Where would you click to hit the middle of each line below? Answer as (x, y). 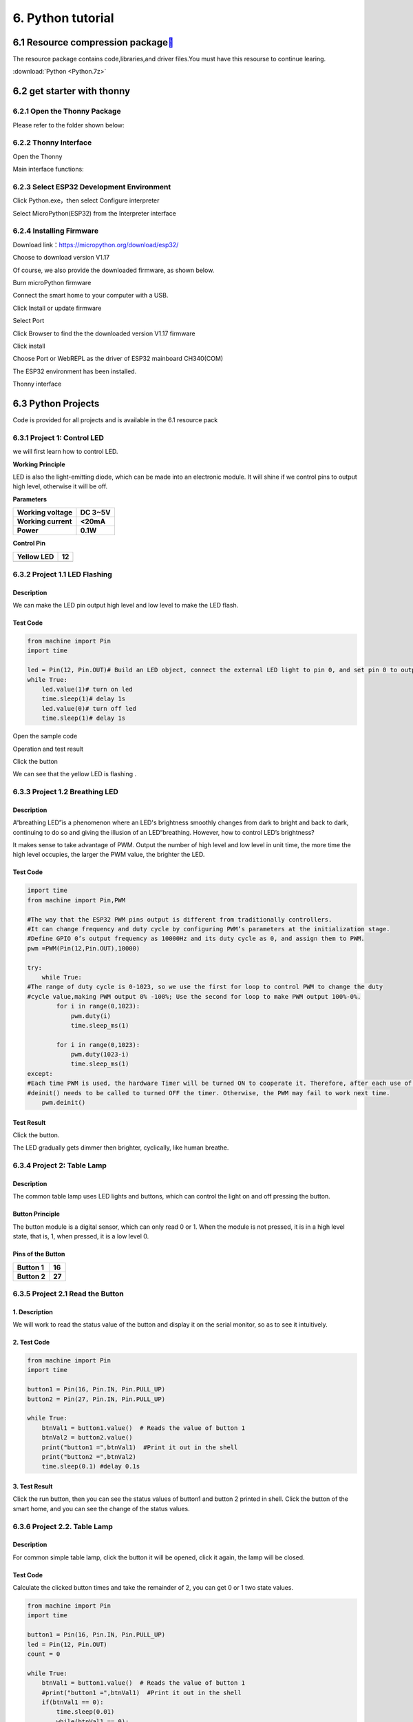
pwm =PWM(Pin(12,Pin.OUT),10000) (84, 948)
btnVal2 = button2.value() (87, 1438)
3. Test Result (33, 1486)
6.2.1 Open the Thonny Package (67, 112)
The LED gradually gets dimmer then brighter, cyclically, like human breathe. (121, 1148)
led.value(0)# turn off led (89, 708)
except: (40, 1073)
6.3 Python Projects (56, 403)
